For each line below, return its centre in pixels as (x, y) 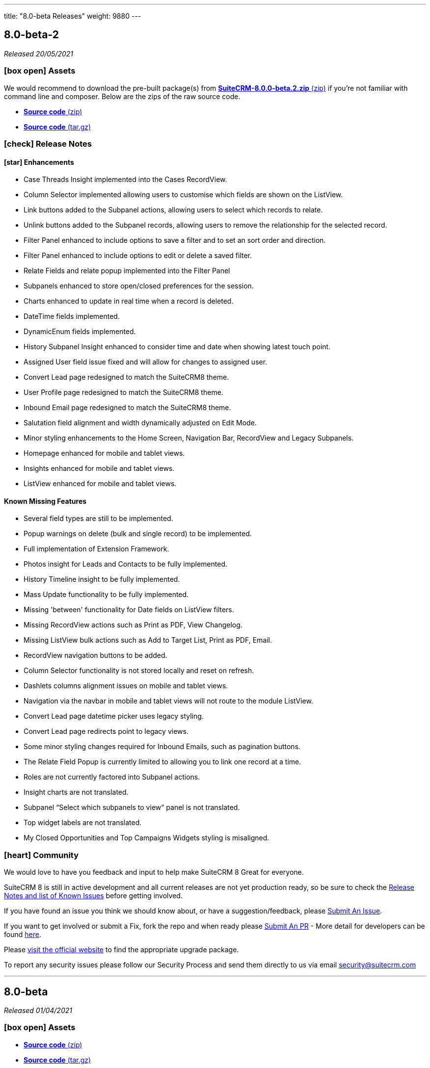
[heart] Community (41, 855)
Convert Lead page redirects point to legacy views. (106, 731)
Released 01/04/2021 (38, 1010)
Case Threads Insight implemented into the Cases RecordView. (125, 180)
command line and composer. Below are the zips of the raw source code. (122, 96)
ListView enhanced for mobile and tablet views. (100, 484)
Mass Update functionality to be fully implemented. (106, 595)
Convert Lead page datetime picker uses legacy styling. (114, 716)
